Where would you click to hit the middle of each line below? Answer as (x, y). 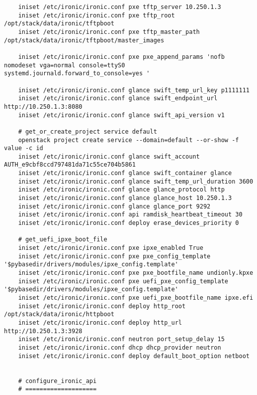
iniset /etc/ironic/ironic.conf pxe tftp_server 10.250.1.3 (120, 7)
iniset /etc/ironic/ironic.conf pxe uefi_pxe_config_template (123, 281)
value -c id (24, 148)
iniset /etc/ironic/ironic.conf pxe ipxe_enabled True (111, 248)
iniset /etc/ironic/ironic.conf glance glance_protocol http (121, 190)
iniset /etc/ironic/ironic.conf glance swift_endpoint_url (118, 99)
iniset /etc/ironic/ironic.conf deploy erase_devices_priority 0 (128, 223)
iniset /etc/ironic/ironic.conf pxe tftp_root (96, 15)
